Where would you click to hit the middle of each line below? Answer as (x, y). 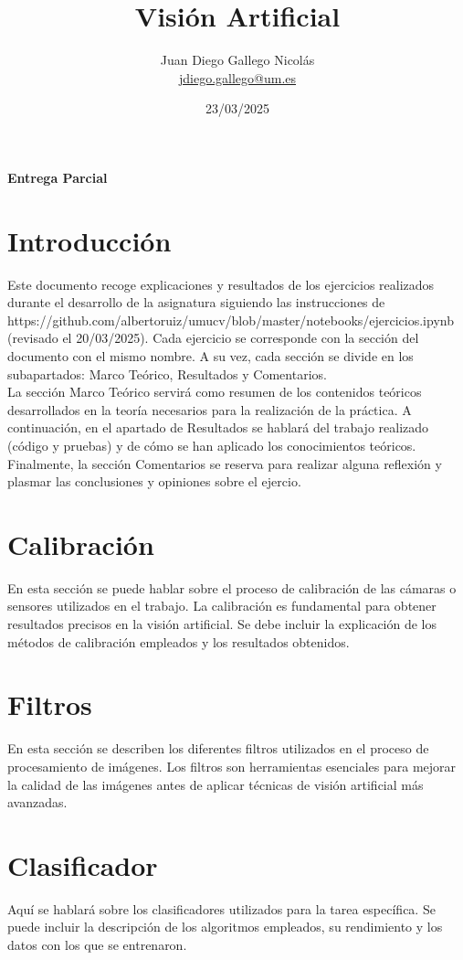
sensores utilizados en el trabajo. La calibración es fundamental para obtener (222, 606)
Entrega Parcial (58, 177)
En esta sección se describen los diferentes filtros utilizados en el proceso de (218, 748)
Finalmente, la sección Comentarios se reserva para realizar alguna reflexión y (225, 463)
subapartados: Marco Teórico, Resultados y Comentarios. (167, 373)
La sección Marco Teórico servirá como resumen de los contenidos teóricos (215, 392)
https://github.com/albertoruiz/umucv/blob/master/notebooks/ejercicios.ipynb (231, 320)
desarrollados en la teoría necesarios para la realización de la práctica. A (210, 409)
